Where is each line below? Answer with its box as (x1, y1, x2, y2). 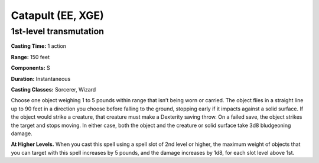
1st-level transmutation (11, 26, 105, 37)
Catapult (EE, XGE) (11, 9, 105, 22)
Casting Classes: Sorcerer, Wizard (11, 86, 96, 93)
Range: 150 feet (11, 53, 50, 60)
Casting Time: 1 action (11, 43, 67, 50)
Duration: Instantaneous (11, 75, 71, 82)
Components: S (11, 64, 50, 71)
